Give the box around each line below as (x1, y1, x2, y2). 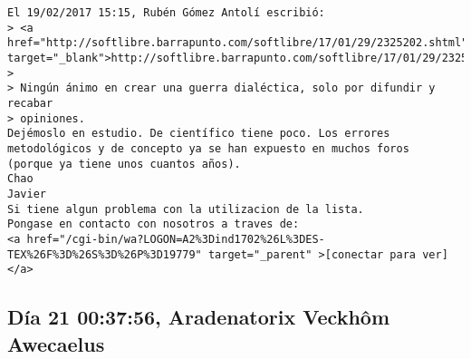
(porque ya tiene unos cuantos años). (7, 157, 241, 170)
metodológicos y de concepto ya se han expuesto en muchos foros (7, 141, 409, 155)
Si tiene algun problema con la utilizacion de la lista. (7, 202, 364, 216)
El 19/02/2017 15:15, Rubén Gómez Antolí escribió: (7, 6, 325, 19)
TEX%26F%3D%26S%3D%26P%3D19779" (7, 247, 202, 261)
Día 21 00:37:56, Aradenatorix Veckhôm (7, 303, 389, 331)
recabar (7, 96, 53, 110)
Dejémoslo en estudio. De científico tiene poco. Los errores (7, 127, 390, 141)
